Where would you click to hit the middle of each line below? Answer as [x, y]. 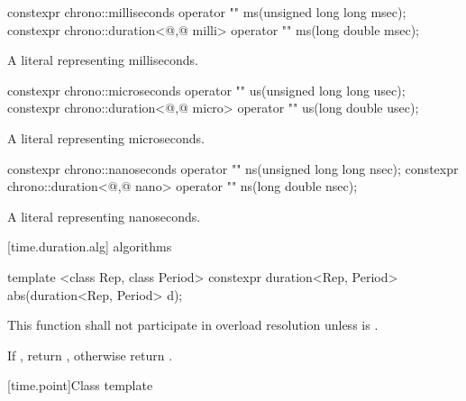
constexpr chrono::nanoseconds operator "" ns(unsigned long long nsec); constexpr [233, 168]
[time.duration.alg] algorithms [90, 246]
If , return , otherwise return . [90, 355]
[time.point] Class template [80, 385]
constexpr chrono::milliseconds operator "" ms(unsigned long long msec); [207, 12]
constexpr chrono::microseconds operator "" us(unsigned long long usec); [206, 90]
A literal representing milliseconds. [103, 60]
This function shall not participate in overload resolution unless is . [193, 325]
